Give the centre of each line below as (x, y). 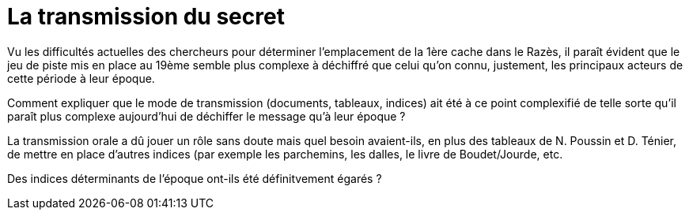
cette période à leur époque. (81, 78)
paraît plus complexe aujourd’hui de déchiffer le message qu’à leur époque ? (206, 116)
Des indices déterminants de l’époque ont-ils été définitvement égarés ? (195, 178)
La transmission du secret (146, 17)
